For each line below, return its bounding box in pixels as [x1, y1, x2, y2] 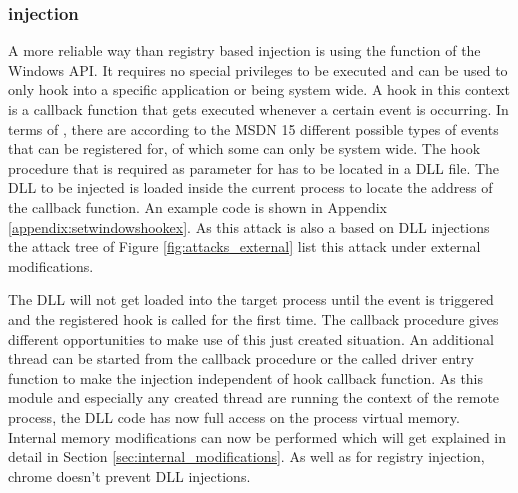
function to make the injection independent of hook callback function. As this [8, 367, 484, 388]
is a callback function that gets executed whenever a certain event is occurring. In [8, 99, 509, 119]
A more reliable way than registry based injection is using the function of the [8, 40, 481, 61]
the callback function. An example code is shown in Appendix [8, 196, 387, 217]
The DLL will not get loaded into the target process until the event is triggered [8, 289, 494, 310]
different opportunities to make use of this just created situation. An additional [8, 328, 494, 349]
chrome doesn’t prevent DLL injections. [8, 465, 251, 486]
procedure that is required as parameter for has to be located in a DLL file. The [8, 157, 500, 178]
